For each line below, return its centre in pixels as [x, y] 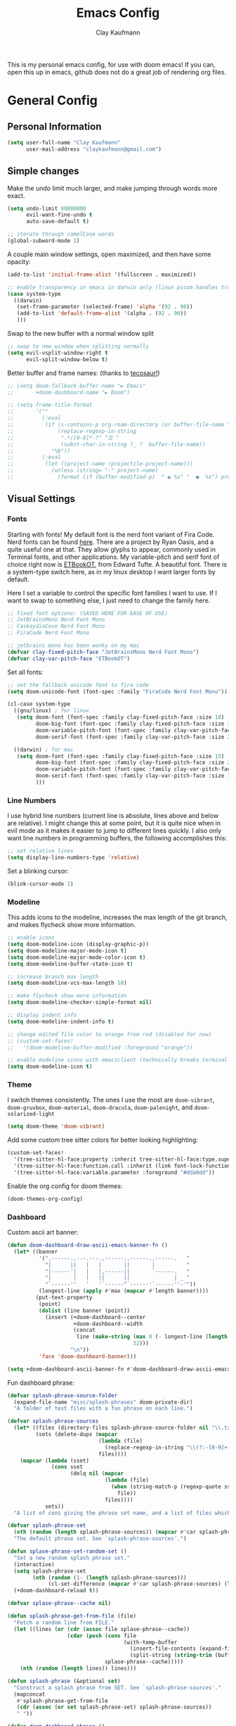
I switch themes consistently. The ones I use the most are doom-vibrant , [111, 1100]
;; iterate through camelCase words [61, 234]
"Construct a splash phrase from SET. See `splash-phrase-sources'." [117, 1687]
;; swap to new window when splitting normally [78, 346]
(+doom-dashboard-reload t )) [56, 1591]
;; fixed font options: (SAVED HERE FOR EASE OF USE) [88, 613]
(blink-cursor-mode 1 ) [40, 884]
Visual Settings [41, 499]
